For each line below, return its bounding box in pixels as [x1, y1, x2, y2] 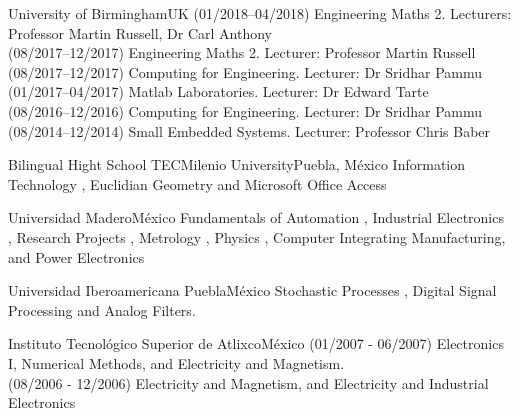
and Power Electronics [8, 246, 145, 267]
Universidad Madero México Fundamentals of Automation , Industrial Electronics [8, 207, 504, 228]
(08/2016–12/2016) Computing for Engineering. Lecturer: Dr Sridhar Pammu [8, 100, 482, 121]
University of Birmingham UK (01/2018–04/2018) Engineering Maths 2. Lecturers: [8, 3, 512, 23]
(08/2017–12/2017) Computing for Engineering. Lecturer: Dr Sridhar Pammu [8, 61, 482, 82]
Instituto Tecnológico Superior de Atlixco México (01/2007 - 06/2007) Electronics [8, 333, 504, 354]
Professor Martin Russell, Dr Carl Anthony [8, 22, 272, 43]
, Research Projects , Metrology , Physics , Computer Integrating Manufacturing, [8, 226, 506, 247]
